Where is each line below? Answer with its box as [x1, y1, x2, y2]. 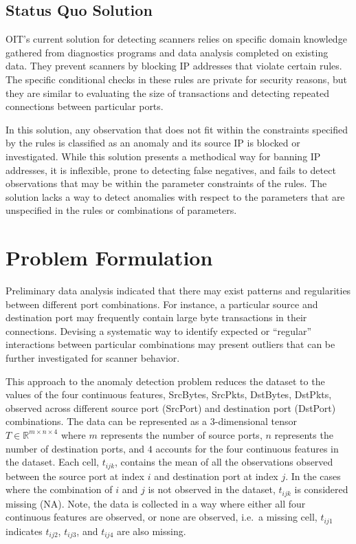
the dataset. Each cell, [5, 455, 99, 469]
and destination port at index [154, 468, 278, 483]
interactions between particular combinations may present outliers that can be [5, 337, 335, 351]
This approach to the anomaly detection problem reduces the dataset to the [5, 373, 325, 388]
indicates [5, 523, 43, 538]
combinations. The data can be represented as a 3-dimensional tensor [5, 414, 297, 428]
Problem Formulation [5, 243, 213, 272]
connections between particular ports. [5, 99, 164, 113]
